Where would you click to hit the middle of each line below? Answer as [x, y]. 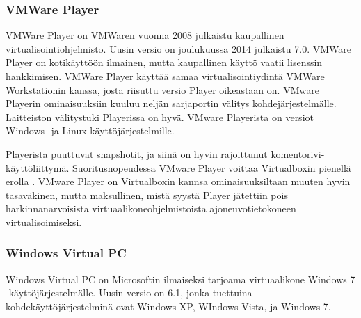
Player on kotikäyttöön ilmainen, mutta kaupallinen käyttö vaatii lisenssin [164, 62]
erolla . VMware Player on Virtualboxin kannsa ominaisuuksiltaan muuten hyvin [178, 181]
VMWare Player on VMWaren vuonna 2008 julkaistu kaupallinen [145, 35]
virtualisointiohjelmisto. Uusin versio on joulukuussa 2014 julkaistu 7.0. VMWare [178, 48]
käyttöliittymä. [38, 167]
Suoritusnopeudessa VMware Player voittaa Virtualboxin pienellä [212, 167]
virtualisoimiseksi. [44, 222]
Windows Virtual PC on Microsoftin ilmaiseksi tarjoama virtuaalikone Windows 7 [180, 279]
